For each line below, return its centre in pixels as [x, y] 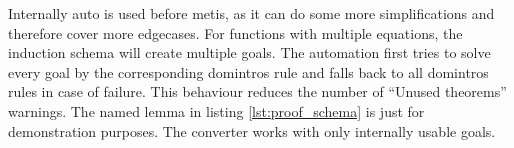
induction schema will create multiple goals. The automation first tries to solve [249, 52]
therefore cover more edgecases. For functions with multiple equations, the [235, 32]
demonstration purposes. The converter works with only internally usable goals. [252, 130]
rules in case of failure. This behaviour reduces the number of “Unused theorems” [257, 91]
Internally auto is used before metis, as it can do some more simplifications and [251, 13]
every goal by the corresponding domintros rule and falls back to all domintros [248, 71]
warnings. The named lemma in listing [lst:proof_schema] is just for [216, 110]
